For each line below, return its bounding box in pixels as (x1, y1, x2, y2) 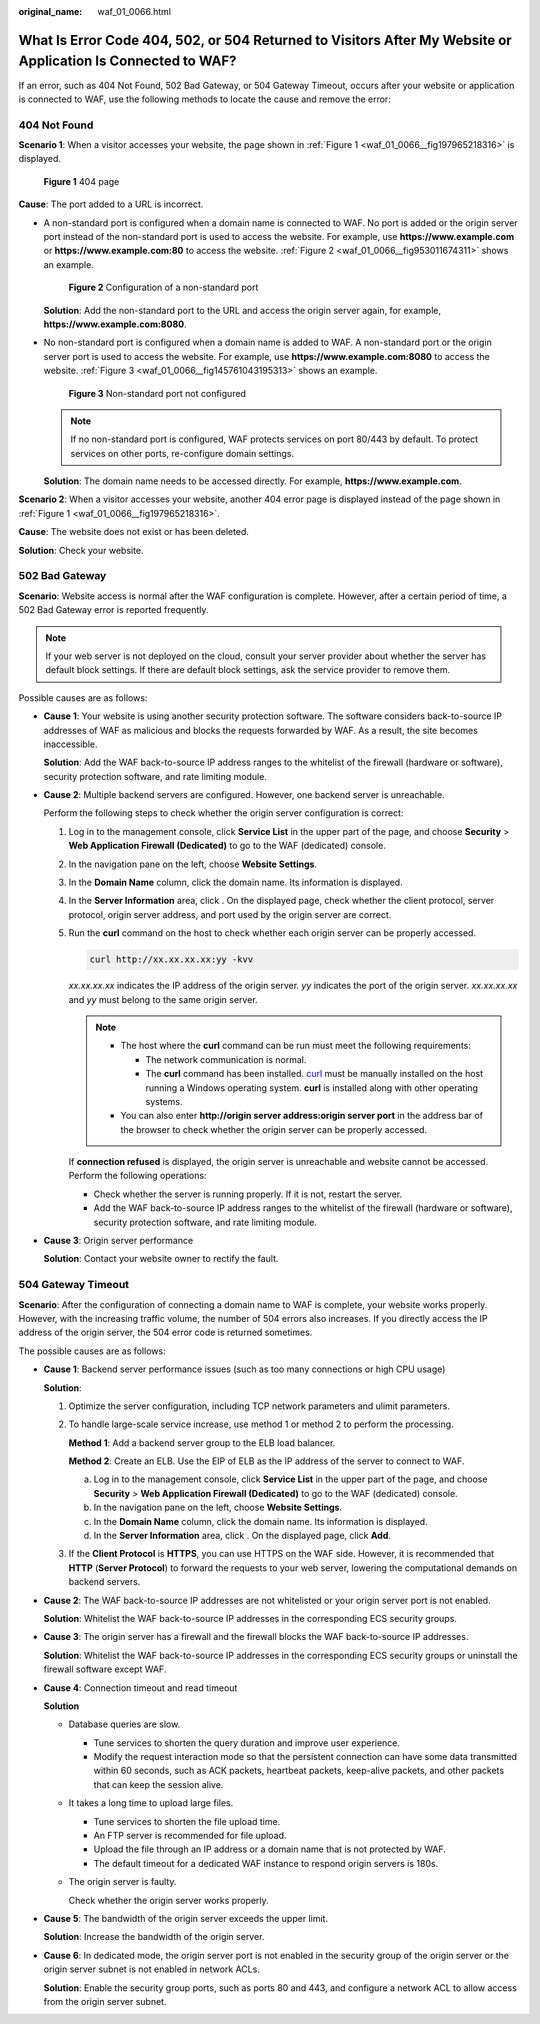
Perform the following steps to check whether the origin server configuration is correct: (43, 807, 404, 819)
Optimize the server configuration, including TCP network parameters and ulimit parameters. (68, 1400, 450, 1412)
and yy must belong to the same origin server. (68, 993, 259, 1005)
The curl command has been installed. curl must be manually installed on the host (145, 1068, 484, 1080)
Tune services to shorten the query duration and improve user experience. (93, 1736, 400, 1749)
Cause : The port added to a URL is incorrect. (18, 198, 204, 210)
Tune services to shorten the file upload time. (93, 1815, 281, 1827)
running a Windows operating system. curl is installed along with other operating (145, 1081, 479, 1094)
